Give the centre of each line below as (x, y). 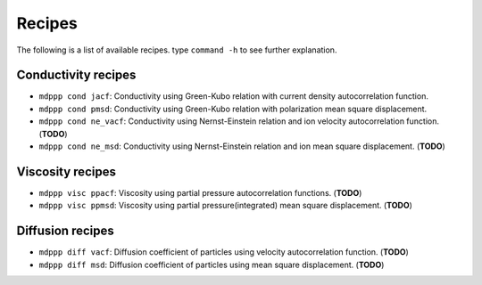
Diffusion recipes (66, 231)
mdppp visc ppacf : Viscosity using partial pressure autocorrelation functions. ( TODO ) (200, 192)
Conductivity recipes (76, 75)
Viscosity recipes (66, 171)
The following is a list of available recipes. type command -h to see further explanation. (177, 50)
